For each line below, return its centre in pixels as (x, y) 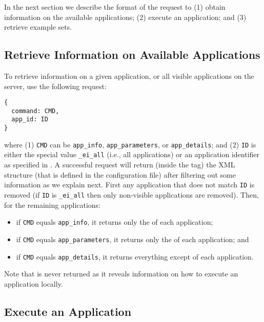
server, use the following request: (55, 86)
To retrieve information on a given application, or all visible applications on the (129, 76)
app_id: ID (30, 120)
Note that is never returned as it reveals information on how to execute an (121, 274)
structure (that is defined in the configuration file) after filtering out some (120, 174)
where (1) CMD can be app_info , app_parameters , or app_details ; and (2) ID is (130, 144)
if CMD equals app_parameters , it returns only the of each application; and (133, 239)
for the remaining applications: (53, 205)
